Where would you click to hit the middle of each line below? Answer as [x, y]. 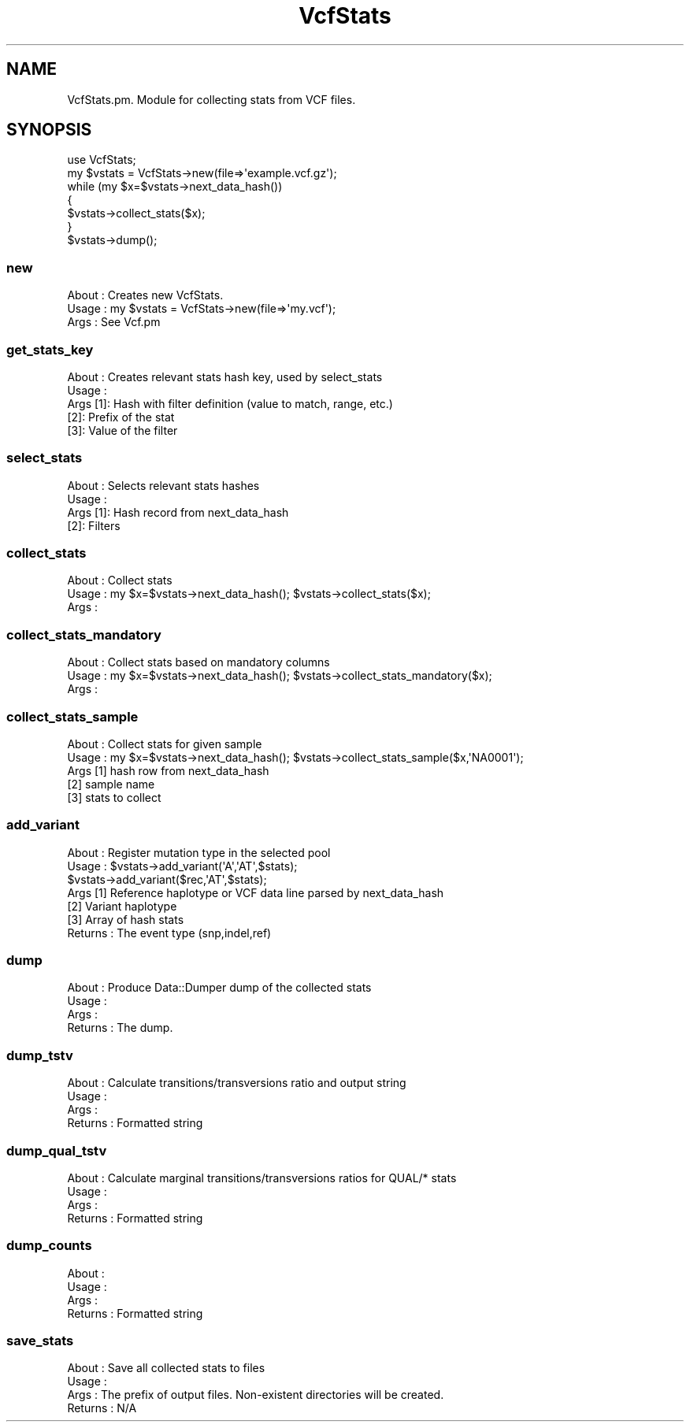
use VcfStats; [102, 160]
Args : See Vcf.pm [114, 322]
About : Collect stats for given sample [165, 744]
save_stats [40, 1341]
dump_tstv [40, 1055]
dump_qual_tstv [57, 1150]
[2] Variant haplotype [122, 906]
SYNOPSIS [49, 130]
